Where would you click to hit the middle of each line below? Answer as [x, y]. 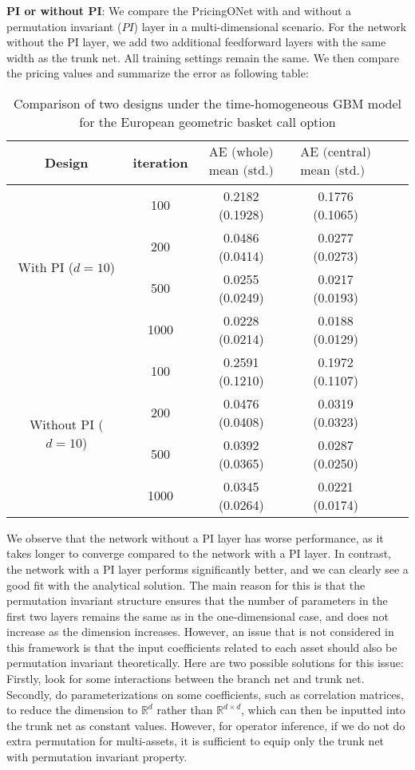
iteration [160, 163]
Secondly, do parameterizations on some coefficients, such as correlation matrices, [205, 694]
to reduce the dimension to [72, 710]
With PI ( [46, 267]
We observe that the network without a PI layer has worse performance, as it [195, 537]
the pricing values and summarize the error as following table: [158, 73]
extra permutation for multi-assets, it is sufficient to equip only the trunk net [196, 741]
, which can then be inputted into [323, 710]
